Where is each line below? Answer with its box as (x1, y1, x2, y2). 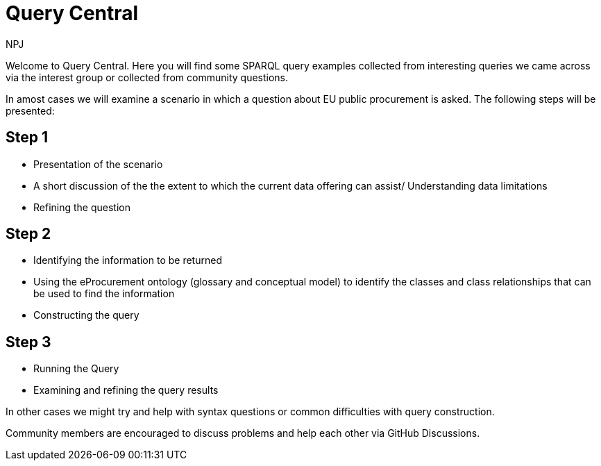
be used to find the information (33, 288, 175, 300)
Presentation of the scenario (33, 158, 163, 170)
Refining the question (33, 201, 130, 213)
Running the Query (33, 363, 119, 375)
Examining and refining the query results (33, 384, 219, 397)
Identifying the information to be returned (33, 254, 222, 267)
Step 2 (6, 225, 51, 243)
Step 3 (6, 333, 51, 351)
